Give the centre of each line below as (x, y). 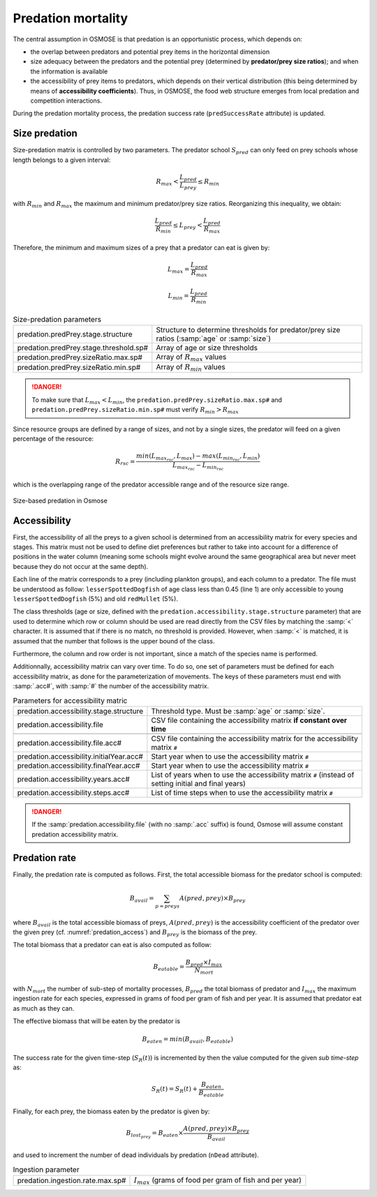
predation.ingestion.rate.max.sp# (72, 1181)
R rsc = (125, 462)
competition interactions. (66, 101)
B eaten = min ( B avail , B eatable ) (188, 1040)
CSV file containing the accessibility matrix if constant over (249, 720)
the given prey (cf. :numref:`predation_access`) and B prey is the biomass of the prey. (135, 933)
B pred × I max (204, 963)
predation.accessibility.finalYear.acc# (79, 766)
